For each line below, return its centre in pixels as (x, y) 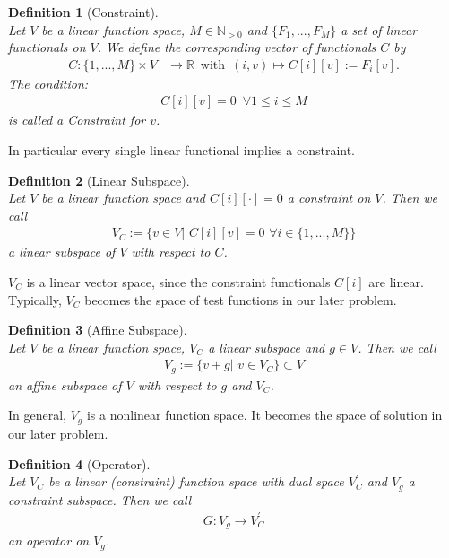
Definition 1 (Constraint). (83, 12)
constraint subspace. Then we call (100, 499)
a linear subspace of (62, 252)
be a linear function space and (124, 198)
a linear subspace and (267, 347)
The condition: (48, 83)
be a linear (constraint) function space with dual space (196, 481)
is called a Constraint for (77, 120)
